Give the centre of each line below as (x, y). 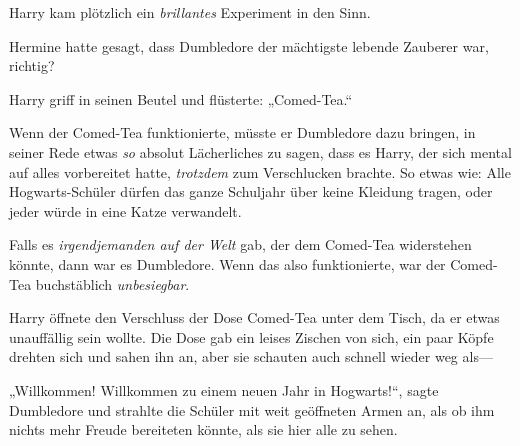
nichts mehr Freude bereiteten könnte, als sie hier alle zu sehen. (203, 429)
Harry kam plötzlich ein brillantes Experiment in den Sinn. (190, 12)
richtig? (32, 65)
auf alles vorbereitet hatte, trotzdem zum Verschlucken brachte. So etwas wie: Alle (260, 171)
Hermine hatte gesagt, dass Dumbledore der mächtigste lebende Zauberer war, (249, 45)
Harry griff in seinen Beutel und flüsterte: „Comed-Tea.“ (181, 98)
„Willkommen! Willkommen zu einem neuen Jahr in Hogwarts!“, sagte (224, 389)
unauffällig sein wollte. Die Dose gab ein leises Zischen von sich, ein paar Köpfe (251, 336)
